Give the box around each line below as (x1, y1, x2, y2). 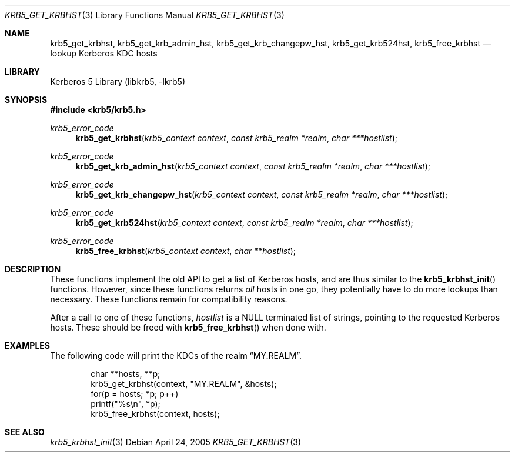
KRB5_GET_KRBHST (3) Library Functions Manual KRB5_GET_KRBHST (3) (5, 10, 285, 20)
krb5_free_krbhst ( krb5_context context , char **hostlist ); (75, 246, 296, 256)
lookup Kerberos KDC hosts (50, 48, 158, 58)
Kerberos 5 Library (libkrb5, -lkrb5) (50, 76, 186, 86)
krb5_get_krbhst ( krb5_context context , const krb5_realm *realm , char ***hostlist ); (75, 133, 397, 143)
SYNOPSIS (5, 95, 48, 105)
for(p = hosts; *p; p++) (91, 389, 179, 399)
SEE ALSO (5, 427, 45, 437)
